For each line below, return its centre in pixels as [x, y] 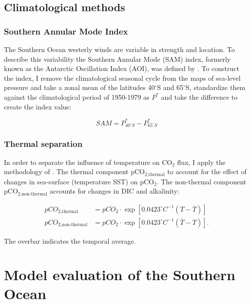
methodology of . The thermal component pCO [74, 171]
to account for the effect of [207, 171]
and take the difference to [199, 97]
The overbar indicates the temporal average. [70, 241]
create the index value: [38, 106]
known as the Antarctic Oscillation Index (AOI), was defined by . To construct [122, 68]
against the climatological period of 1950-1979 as [77, 97]
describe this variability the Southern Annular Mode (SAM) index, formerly [117, 59]
